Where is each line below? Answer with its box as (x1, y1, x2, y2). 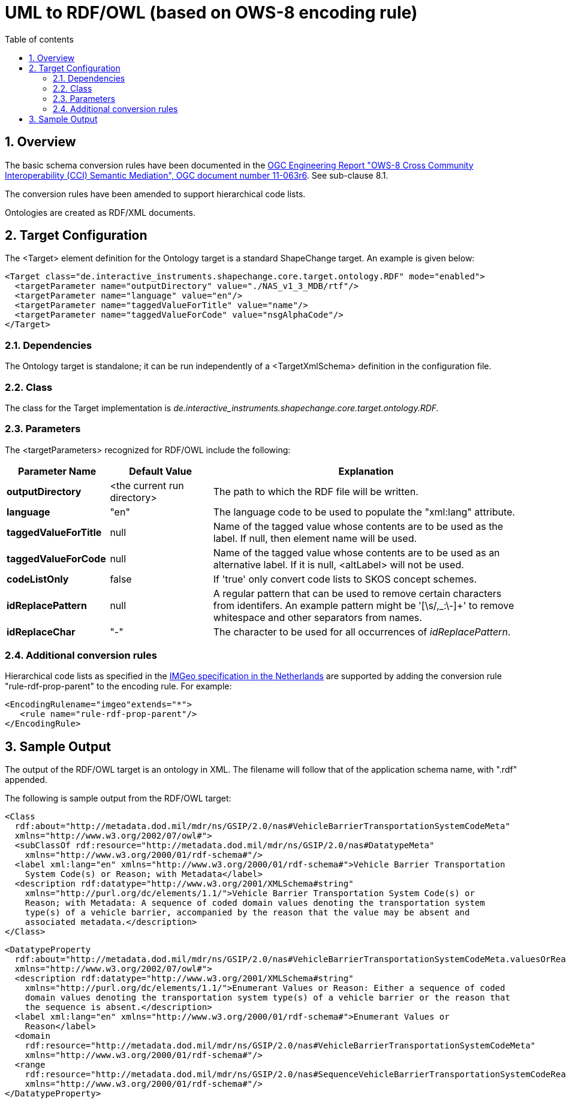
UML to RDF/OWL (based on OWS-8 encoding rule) (5, 2, 418, 23)
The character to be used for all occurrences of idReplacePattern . (213, 625, 511, 638)
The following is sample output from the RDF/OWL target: (5, 793, 231, 804)
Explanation (338, 465, 394, 477)
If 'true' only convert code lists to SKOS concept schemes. (213, 572, 477, 585)
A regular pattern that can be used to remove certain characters (213, 587, 502, 599)
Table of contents (5, 34, 74, 44)
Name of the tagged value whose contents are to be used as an (213, 546, 500, 559)
